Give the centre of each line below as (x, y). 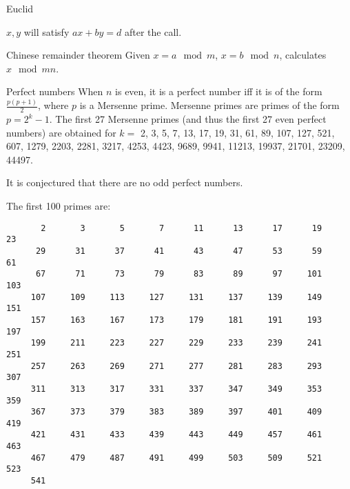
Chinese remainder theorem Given (78, 55)
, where (53, 105)
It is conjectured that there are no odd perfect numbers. (125, 182)
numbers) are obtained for (61, 132)
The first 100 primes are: (59, 206)
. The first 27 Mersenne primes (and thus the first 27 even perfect (188, 119)
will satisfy (47, 31)
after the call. (153, 31)
